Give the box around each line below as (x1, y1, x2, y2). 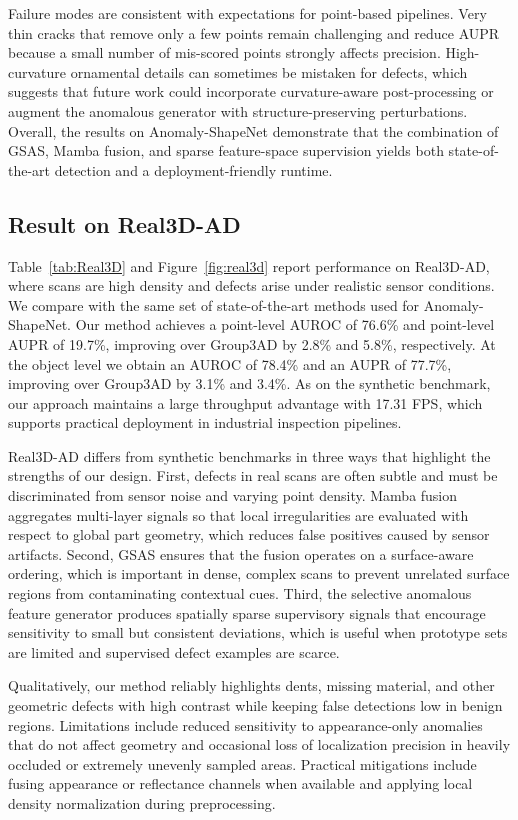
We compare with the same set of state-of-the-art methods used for (8, 294, 420, 315)
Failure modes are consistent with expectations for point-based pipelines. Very (8, 3, 487, 23)
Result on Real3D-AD (8, 208, 241, 239)
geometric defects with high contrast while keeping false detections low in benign (8, 695, 503, 716)
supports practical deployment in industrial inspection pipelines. (8, 412, 402, 433)
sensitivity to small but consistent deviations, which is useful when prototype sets (8, 622, 508, 643)
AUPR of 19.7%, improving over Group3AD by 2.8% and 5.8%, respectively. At (8, 333, 496, 354)
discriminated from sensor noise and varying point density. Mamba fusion (8, 485, 458, 506)
